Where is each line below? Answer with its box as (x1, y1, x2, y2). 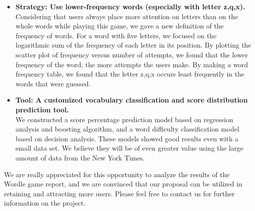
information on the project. (4, 198, 86, 208)
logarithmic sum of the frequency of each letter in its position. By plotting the (15, 40, 252, 50)
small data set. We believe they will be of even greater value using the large (15, 143, 244, 153)
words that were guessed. (15, 78, 91, 88)
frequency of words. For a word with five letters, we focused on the (15, 30, 217, 40)
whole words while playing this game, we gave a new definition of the (15, 21, 224, 31)
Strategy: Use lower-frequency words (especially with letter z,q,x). (15, 1, 246, 11)
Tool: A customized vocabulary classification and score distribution (15, 95, 248, 105)
